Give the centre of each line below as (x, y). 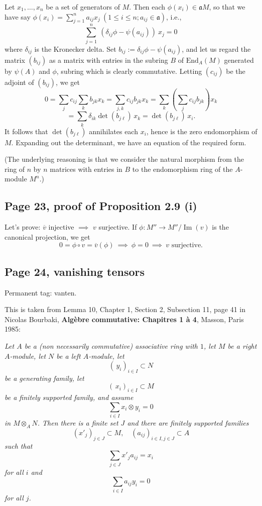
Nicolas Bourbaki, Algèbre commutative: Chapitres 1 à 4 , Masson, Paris (124, 319)
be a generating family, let (44, 378)
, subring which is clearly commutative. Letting (129, 71)
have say (18, 16)
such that (19, 445)
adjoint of (19, 82)
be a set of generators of (83, 7)
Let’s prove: (23, 227)
